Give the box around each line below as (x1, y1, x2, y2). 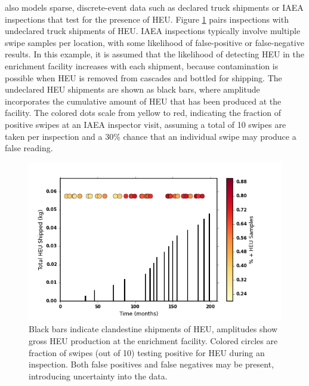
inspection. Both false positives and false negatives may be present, (29, 358, 274, 370)
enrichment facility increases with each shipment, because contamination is (5, 59, 279, 72)
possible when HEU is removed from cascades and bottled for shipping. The (5, 71, 282, 84)
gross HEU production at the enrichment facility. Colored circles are (29, 334, 278, 347)
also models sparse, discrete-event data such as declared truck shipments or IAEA (5, 1, 304, 13)
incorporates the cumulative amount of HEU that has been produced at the (5, 94, 282, 107)
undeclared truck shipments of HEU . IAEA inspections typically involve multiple (5, 24, 301, 37)
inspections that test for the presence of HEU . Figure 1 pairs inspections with (5, 13, 289, 25)
